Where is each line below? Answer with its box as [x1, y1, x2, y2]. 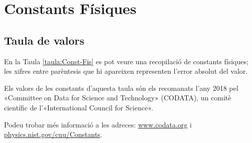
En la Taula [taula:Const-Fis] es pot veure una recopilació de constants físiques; [4, 56, 248, 66]
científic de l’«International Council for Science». [4, 102, 153, 112]
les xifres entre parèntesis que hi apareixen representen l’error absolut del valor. [4, 66, 248, 76]
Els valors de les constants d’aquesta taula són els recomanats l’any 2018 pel [4, 82, 238, 93]
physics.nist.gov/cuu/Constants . [4, 129, 103, 139]
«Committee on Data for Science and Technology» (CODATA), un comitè [4, 92, 231, 103]
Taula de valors [4, 32, 85, 48]
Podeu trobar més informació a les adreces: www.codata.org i [4, 119, 192, 129]
